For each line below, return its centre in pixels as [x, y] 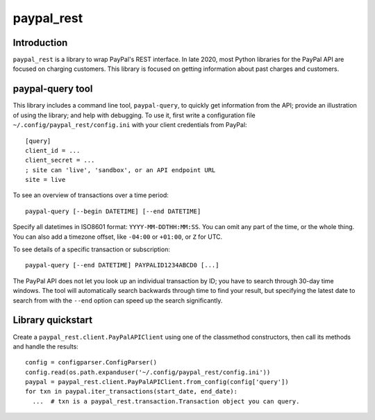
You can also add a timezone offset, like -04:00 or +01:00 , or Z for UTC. [118, 237]
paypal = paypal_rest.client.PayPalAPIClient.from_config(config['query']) [157, 382]
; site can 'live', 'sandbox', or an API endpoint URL [120, 170]
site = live [45, 180]
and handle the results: [46, 346]
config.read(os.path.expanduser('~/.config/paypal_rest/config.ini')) [148, 372]
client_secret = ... [60, 160]
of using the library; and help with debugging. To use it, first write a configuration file [134, 115]
